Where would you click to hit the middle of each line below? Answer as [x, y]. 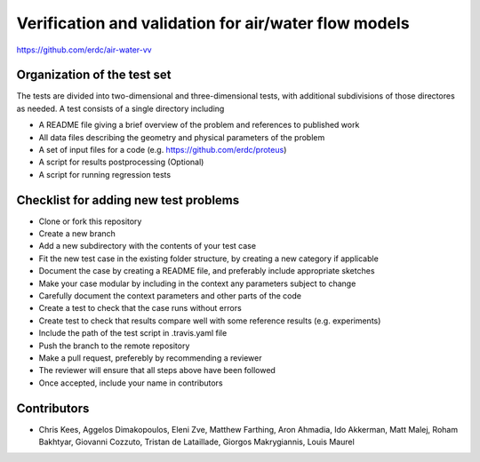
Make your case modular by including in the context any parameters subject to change [197, 283]
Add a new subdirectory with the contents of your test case [148, 246]
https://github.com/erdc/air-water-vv [84, 50]
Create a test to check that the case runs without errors [140, 308]
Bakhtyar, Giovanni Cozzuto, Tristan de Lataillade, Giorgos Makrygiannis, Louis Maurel [196, 442]
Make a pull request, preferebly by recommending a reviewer [150, 358]
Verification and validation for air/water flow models [213, 23]
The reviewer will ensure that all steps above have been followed [157, 370]
